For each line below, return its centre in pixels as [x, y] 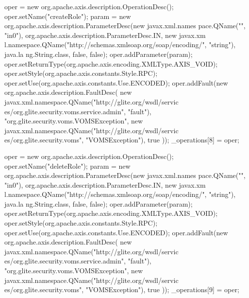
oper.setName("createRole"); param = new [68, 16]
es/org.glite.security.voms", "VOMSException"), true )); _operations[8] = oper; [122, 140]
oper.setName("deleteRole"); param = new [67, 166]
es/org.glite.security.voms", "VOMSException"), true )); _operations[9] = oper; [122, 289]
